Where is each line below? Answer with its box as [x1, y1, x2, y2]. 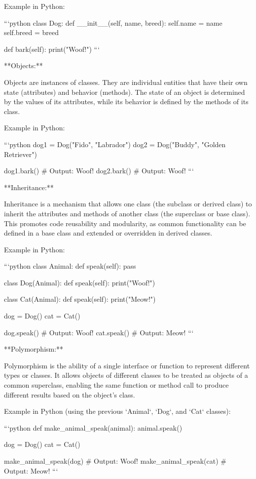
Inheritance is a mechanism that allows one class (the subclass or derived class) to [4, 199, 252, 209]
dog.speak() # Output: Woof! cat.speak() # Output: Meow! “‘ [4, 327, 194, 337]
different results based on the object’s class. [4, 389, 135, 399]
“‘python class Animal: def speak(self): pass [4, 261, 136, 271]
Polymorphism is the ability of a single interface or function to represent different [4, 360, 250, 370]
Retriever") [4, 149, 37, 159]
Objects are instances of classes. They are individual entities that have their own [4, 77, 248, 87]
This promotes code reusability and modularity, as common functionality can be [4, 218, 246, 228]
